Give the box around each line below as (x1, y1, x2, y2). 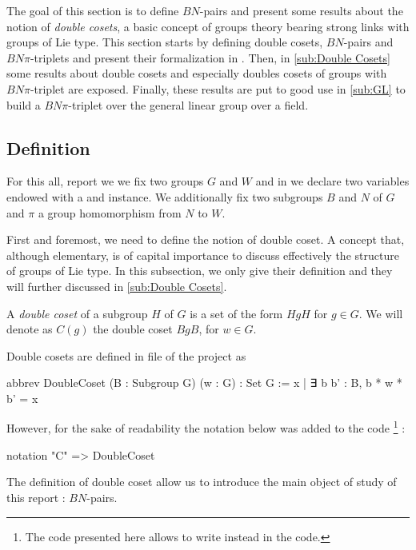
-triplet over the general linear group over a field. (68, 96, 309, 113)
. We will (358, 305, 403, 321)
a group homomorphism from (38, 204, 182, 221)
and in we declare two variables (255, 173, 410, 189)
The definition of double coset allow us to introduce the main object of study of (6, 473, 397, 490)
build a (6, 96, 41, 113)
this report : (6, 488, 66, 505)
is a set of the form (190, 305, 283, 321)
